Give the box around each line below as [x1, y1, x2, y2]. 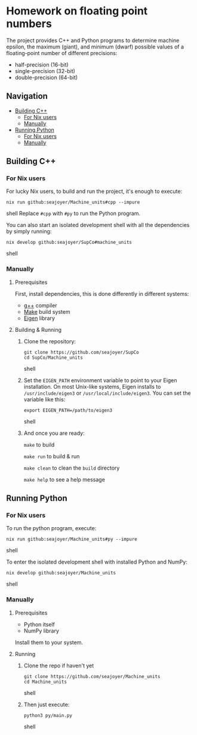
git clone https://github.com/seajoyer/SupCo [23, 349, 139, 355]
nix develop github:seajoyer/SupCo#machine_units [6, 240, 133, 246]
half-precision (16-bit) [14, 61, 69, 68]
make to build [23, 441, 55, 448]
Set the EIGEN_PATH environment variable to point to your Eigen [23, 376, 177, 384]
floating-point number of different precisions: [6, 49, 118, 56]
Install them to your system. [14, 639, 84, 646]
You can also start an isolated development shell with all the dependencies [6, 222, 190, 229]
